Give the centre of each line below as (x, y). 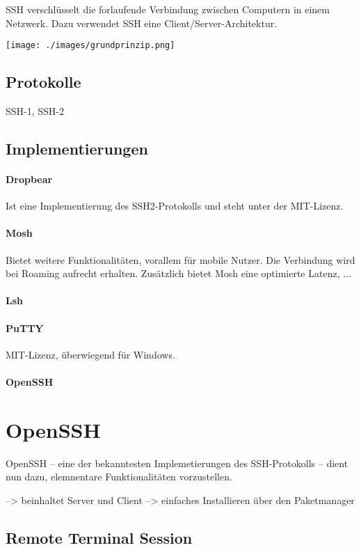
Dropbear (29, 179)
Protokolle (43, 82)
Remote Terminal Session (99, 537)
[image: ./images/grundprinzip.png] (90, 46)
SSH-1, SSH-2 (35, 111)
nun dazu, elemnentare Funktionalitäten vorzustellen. (119, 477)
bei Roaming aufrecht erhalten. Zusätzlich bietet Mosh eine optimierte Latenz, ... (178, 273)
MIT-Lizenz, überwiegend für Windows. (90, 354)
